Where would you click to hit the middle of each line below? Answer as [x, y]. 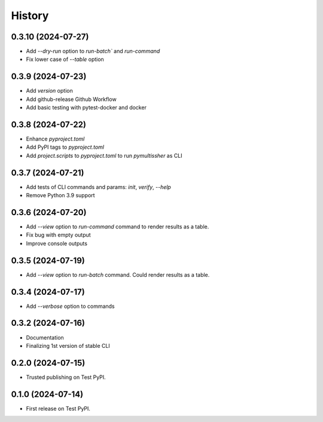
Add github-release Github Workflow [71, 99]
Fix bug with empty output [58, 235]
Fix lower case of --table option [65, 59]
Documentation [45, 337]
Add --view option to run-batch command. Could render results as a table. [118, 274]
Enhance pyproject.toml [55, 139]
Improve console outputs [57, 243]
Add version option [49, 91]
